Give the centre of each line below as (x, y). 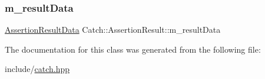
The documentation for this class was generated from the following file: (133, 49)
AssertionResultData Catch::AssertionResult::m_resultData (113, 30)
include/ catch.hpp (37, 69)
